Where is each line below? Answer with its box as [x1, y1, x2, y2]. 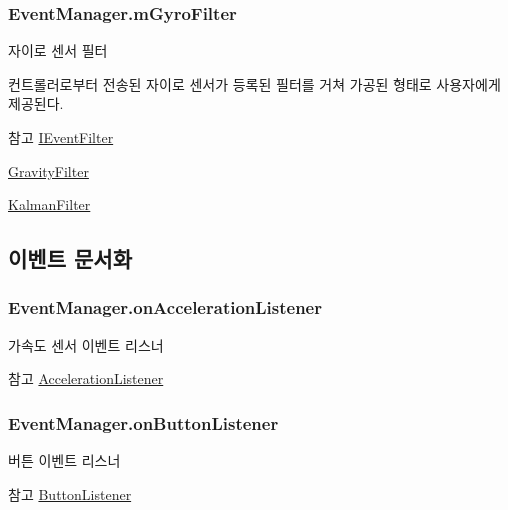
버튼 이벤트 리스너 [8, 450, 121, 471]
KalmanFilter [8, 194, 91, 215]
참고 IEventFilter [8, 127, 114, 147]
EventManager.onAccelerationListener [8, 295, 323, 320]
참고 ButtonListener [8, 483, 132, 504]
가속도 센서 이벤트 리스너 [8, 334, 164, 355]
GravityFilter [8, 160, 89, 181]
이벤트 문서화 [8, 243, 132, 274]
